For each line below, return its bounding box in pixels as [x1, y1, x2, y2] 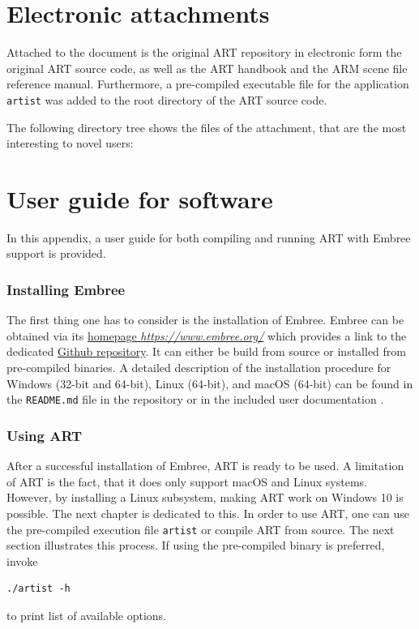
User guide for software [6, 182, 273, 215]
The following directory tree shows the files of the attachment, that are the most [6, 118, 407, 135]
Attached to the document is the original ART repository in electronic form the [6, 44, 402, 61]
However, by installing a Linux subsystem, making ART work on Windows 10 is [6, 489, 404, 506]
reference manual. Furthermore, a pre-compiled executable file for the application [6, 75, 409, 92]
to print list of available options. [6, 606, 166, 623]
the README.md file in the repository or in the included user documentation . [6, 391, 384, 408]
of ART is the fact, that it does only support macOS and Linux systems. [6, 473, 368, 490]
